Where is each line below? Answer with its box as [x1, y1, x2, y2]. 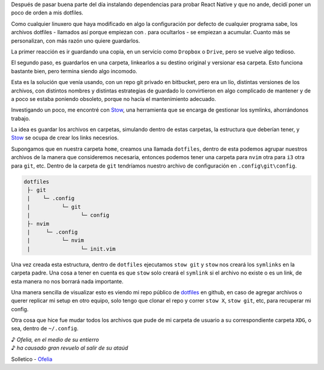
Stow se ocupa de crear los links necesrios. [11, 134, 119, 141]
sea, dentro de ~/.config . [11, 325, 79, 332]
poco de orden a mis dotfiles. [11, 9, 83, 16]
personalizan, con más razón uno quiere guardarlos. [11, 37, 140, 44]
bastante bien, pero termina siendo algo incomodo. [11, 67, 137, 74]
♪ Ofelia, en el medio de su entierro [11, 336, 99, 343]
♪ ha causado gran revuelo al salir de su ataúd [11, 344, 128, 351]
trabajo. [11, 115, 31, 122]
